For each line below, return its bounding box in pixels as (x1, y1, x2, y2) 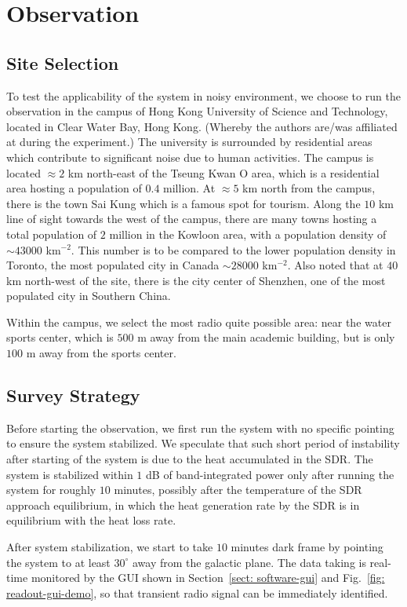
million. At (163, 180, 216, 196)
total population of (6, 225, 97, 242)
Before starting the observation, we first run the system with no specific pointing (6, 419, 394, 436)
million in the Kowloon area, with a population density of (109, 225, 387, 242)
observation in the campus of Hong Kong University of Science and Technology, (6, 103, 388, 119)
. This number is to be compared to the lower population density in (71, 241, 396, 258)
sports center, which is (6, 329, 114, 346)
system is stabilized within (6, 466, 133, 482)
